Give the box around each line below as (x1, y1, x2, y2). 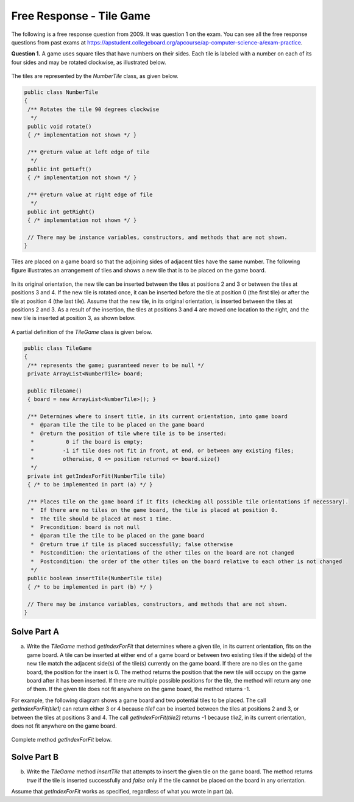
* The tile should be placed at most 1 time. (30, 515, 172, 522)
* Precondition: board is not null (30, 524, 140, 531)
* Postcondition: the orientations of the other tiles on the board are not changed (30, 549, 294, 556)
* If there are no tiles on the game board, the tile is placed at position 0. (30, 506, 278, 514)
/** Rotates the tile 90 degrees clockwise (27, 105, 160, 113)
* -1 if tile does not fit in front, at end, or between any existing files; (30, 447, 294, 454)
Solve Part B (11, 752, 59, 762)
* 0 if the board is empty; (30, 439, 143, 445)
